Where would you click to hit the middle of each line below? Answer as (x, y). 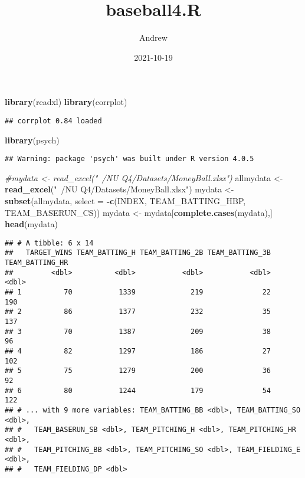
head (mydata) (31, 224)
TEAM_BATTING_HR (37, 263)
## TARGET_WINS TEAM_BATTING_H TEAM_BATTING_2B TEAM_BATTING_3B (138, 253)
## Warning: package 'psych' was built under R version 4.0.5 (129, 159)
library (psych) (32, 140)
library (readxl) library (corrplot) (66, 102)
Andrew (153, 37)
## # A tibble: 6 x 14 (49, 243)
